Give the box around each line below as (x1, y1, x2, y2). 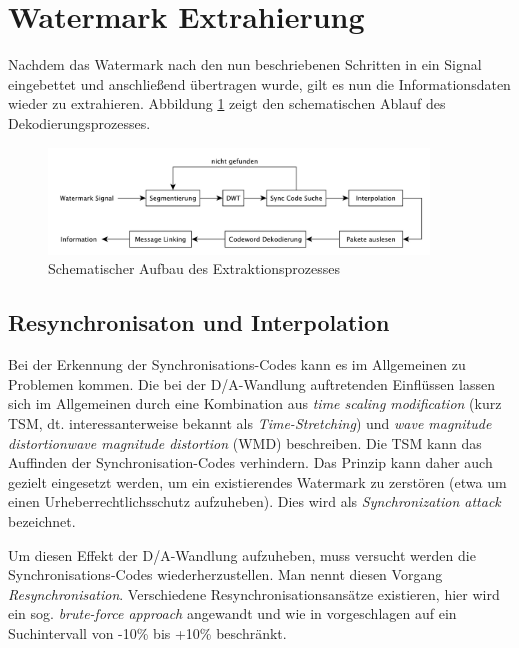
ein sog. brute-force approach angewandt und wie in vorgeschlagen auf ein (8, 603, 457, 624)
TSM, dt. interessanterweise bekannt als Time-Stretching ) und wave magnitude (8, 412, 492, 433)
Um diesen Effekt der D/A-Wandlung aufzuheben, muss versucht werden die (8, 544, 476, 565)
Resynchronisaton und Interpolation (8, 307, 390, 338)
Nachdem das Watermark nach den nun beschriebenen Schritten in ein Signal (8, 54, 482, 75)
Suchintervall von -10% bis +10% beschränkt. (8, 622, 287, 643)
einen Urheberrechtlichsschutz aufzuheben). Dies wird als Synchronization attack (8, 491, 501, 512)
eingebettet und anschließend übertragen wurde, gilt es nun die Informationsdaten (8, 73, 511, 94)
